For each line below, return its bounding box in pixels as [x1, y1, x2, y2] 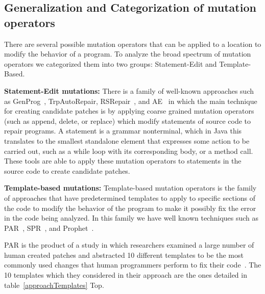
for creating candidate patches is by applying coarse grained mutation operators [4, 105, 254, 116]
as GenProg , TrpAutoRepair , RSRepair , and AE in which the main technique [4, 95, 257, 106]
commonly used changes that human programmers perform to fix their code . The [4, 259, 261, 270]
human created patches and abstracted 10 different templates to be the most [4, 249, 244, 260]
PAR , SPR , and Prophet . [4, 222, 94, 233]
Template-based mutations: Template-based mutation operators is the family [4, 182, 257, 193]
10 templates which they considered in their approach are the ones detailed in [4, 270, 247, 280]
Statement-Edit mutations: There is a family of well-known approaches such [4, 85, 254, 96]
